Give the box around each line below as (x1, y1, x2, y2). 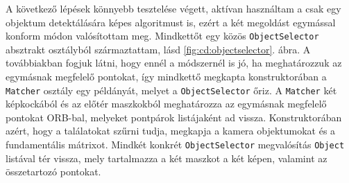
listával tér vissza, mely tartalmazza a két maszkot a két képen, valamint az (6, 150, 327, 165)
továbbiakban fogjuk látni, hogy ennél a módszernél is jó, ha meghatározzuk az (6, 55, 342, 70)
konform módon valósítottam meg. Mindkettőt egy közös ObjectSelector (6, 28, 319, 43)
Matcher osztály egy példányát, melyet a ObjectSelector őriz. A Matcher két (6, 82, 337, 97)
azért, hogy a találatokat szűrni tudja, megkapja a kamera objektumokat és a (6, 123, 336, 138)
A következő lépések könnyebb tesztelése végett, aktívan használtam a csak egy (6, 1, 341, 15)
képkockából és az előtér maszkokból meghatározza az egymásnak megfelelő (6, 96, 327, 111)
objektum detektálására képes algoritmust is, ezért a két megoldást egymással (6, 15, 336, 29)
